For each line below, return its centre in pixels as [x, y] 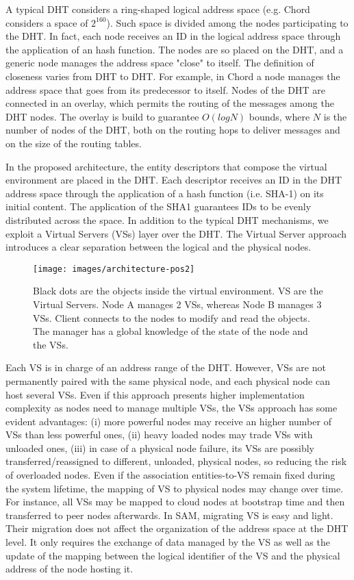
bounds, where [279, 116]
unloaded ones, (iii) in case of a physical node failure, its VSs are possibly [160, 447]
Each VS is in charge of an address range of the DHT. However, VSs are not [166, 367]
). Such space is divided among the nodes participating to [227, 22]
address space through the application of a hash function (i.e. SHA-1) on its [165, 193]
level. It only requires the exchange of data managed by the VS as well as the [168, 542]
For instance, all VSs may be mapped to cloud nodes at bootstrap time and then [175, 502]
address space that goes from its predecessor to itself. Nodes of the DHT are [165, 89]
